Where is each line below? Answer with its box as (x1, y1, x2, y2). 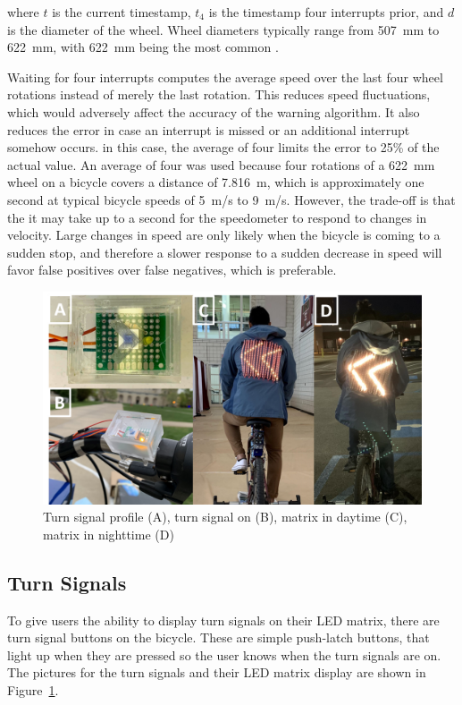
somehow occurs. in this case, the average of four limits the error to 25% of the (7, 138, 440, 157)
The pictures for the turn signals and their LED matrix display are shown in (7, 663, 426, 682)
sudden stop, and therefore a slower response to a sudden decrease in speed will (7, 242, 442, 261)
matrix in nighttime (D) (43, 524, 174, 543)
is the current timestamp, (52, 3, 191, 21)
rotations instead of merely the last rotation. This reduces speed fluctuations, (7, 85, 431, 104)
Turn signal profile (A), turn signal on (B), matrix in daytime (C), (43, 507, 407, 526)
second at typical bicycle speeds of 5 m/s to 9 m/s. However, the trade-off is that (7, 190, 456, 208)
